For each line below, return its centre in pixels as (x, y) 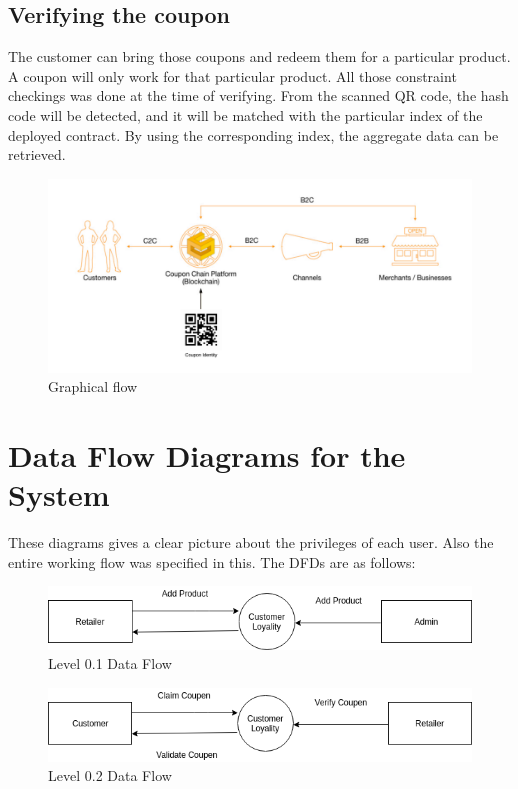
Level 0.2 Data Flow (110, 775)
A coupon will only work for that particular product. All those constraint (232, 75)
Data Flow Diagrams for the (207, 454)
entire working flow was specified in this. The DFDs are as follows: (212, 561)
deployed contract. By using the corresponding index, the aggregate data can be (253, 134)
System (59, 494)
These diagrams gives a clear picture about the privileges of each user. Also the (251, 542)
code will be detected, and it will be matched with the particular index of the (245, 114)
